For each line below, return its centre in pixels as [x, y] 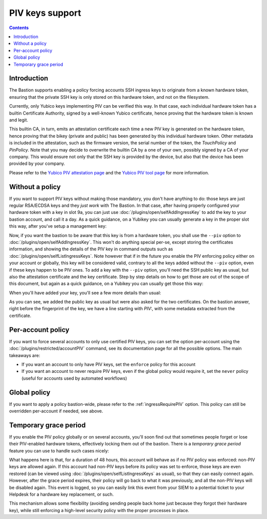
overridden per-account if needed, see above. [56, 411]
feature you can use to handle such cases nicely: [59, 451]
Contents [19, 28]
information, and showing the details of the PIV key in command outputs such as [91, 249]
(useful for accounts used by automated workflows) [74, 378]
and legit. [19, 120]
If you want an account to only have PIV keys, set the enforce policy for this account [109, 364]
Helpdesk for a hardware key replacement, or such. [61, 494]
